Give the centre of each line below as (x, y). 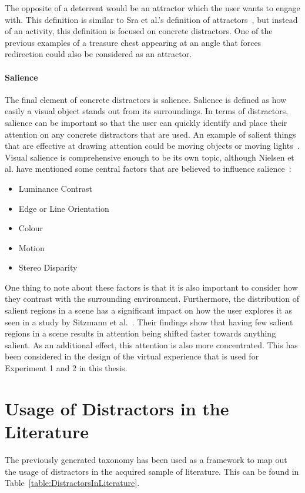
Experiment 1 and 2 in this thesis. (66, 368)
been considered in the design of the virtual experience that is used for (132, 356)
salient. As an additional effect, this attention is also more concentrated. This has (151, 344)
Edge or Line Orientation (64, 208)
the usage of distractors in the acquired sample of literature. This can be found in (152, 471)
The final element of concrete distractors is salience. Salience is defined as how (146, 99)
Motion (31, 247)
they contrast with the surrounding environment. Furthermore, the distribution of (152, 299)
